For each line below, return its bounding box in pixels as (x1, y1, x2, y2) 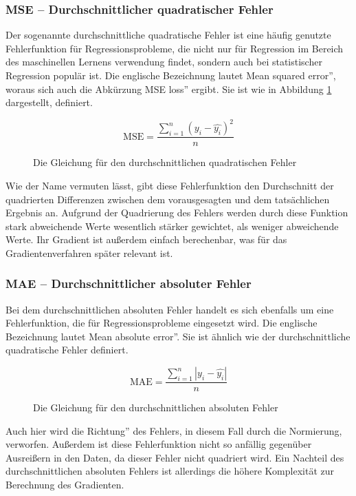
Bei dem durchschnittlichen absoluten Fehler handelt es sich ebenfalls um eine (5, 302, 334, 316)
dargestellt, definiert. (5, 95, 93, 110)
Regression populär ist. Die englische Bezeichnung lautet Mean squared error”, (5, 68, 336, 82)
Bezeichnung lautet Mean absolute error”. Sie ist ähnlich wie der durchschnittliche (5, 329, 351, 343)
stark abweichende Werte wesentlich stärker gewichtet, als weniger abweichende (5, 218, 339, 233)
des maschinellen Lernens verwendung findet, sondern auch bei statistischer (5, 54, 322, 69)
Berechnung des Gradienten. (5, 477, 124, 492)
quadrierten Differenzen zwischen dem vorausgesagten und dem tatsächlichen (5, 192, 330, 206)
